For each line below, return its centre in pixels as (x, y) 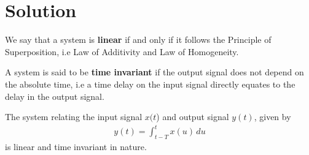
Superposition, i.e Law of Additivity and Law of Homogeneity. (122, 51)
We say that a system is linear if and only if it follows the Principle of (138, 40)
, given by (272, 117)
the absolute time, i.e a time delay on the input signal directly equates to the (150, 84)
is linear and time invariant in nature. (76, 147)
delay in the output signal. (55, 96)
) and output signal (193, 117)
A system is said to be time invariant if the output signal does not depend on (154, 72)
